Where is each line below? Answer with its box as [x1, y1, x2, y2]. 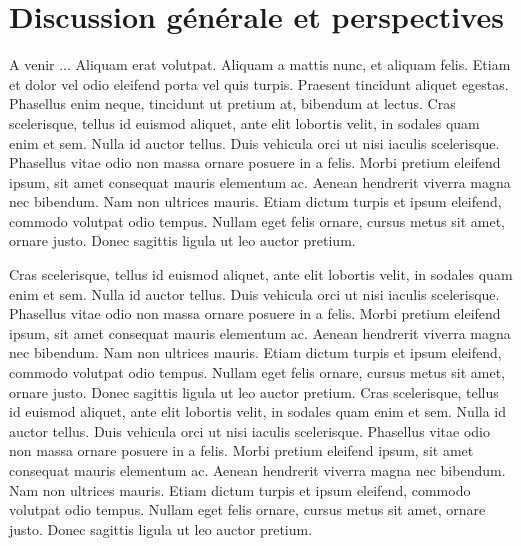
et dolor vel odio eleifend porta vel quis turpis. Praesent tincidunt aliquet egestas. [9, 73, 509, 94]
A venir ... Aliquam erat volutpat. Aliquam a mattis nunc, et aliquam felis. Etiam [9, 54, 511, 75]
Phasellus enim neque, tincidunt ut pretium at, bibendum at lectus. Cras [9, 93, 456, 114]
